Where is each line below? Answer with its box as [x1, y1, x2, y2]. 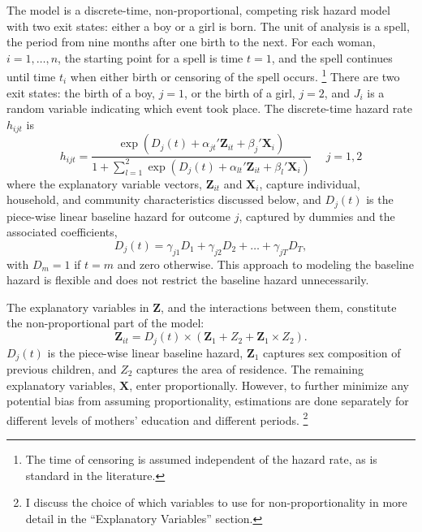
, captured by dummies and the [239, 207, 395, 224]
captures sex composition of [263, 344, 401, 361]
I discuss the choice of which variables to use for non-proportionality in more [25, 494, 407, 511]
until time [6, 68, 56, 85]
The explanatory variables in [6, 298, 149, 315]
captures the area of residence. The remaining [136, 360, 364, 377]
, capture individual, [259, 175, 360, 192]
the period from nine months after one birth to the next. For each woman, [6, 33, 376, 50]
